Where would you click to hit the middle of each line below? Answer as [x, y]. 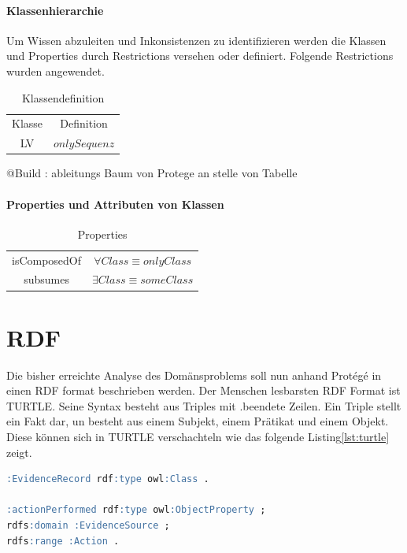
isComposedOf [47, 260]
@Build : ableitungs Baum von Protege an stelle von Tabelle [152, 173]
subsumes [46, 279]
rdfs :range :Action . [63, 541]
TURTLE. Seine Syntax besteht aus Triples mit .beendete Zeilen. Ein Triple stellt [204, 405]
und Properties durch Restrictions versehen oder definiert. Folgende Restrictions [200, 56]
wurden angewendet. [55, 71]
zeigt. [19, 452]
